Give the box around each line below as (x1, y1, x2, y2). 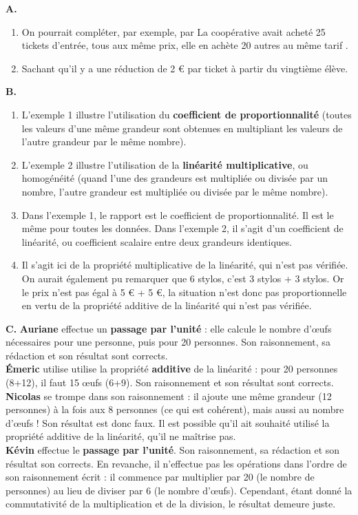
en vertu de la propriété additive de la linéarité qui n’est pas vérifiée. (21, 298, 312, 313)
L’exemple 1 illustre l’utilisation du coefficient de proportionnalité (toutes (21, 107, 352, 121)
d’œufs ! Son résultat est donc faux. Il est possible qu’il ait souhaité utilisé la (6, 415, 330, 430)
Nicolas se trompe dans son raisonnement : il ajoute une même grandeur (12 (6, 388, 332, 403)
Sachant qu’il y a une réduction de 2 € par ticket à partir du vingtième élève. (21, 61, 348, 75)
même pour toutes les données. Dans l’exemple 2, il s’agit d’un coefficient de (21, 221, 344, 235)
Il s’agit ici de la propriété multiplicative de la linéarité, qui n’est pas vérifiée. (21, 257, 348, 272)
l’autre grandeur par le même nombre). (21, 134, 187, 149)
